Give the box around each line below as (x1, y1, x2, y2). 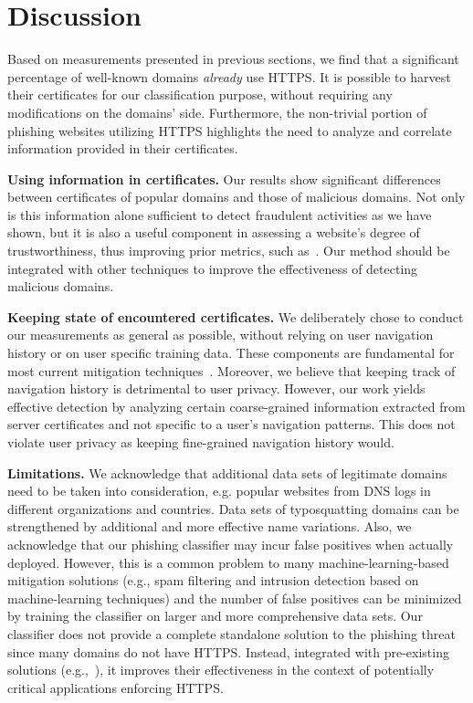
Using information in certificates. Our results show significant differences (7, 169, 441, 188)
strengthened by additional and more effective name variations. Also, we (7, 517, 412, 536)
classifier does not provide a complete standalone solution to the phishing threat (7, 624, 456, 643)
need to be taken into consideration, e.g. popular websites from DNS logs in (7, 481, 431, 500)
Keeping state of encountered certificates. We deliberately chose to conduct (7, 307, 464, 326)
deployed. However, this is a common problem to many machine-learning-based (7, 552, 449, 572)
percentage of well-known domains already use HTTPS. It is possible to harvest (7, 67, 451, 86)
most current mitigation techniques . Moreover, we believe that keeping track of (7, 361, 456, 380)
